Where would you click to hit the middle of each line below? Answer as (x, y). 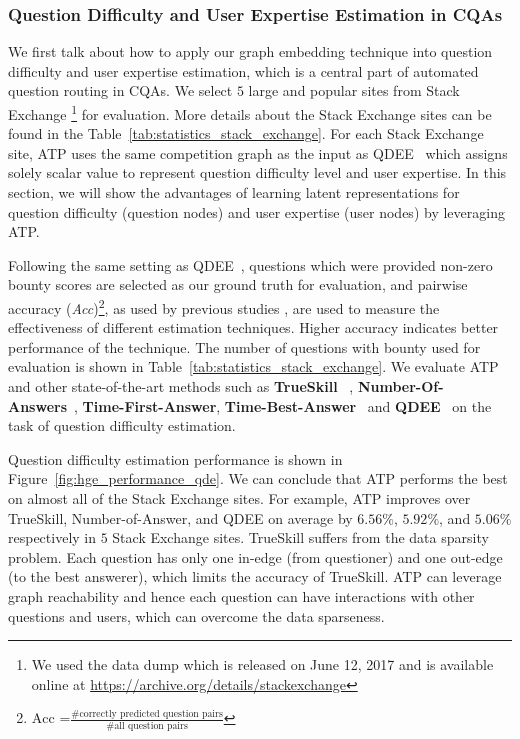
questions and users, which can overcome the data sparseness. (196, 615)
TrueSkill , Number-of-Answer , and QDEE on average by (180, 517)
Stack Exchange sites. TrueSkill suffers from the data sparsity (300, 537)
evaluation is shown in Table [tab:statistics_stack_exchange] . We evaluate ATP (253, 366)
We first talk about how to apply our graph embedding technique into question (250, 51)
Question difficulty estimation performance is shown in (175, 458)
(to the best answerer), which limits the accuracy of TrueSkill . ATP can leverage (255, 576)
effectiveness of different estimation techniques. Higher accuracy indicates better (253, 327)
